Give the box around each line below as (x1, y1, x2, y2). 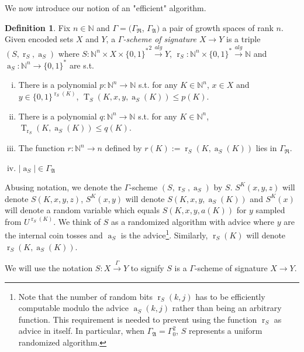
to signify (130, 261, 164, 274)
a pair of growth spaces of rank (162, 21, 274, 33)
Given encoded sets (5, 33, 74, 45)
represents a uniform (188, 324, 262, 337)
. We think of (53, 215, 101, 227)
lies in (255, 142, 277, 154)
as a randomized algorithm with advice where (110, 215, 274, 227)
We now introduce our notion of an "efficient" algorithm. (5, 2, 206, 13)
